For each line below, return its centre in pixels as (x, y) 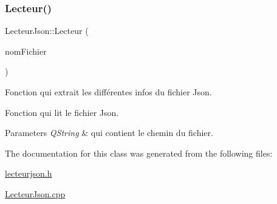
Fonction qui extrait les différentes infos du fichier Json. (108, 92)
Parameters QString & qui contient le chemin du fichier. (109, 133)
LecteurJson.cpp (35, 193)
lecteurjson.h (29, 173)
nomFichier (26, 51)
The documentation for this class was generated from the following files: (139, 153)
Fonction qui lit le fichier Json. (62, 112)
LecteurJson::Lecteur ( (47, 31)
